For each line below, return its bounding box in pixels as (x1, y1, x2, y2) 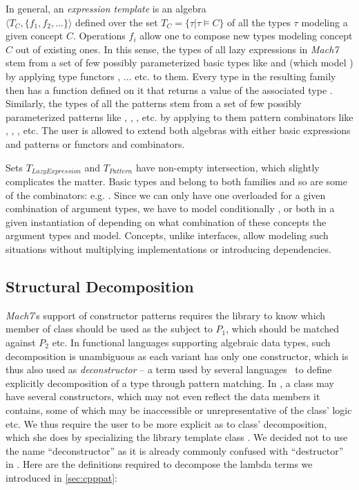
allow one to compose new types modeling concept (139, 28, 353, 43)
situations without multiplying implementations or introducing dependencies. (6, 241, 331, 256)
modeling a (301, 15, 348, 29)
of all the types (227, 15, 291, 29)
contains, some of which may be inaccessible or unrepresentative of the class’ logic (6, 402, 352, 417)
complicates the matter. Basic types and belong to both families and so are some (6, 173, 347, 188)
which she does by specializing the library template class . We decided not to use (6, 430, 348, 444)
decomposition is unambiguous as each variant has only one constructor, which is (6, 348, 349, 363)
